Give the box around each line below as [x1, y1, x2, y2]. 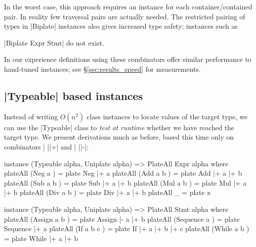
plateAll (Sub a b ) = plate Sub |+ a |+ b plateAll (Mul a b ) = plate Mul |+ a [4, 177, 247, 188]
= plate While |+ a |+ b [4, 233, 78, 243]
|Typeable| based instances [4, 88, 143, 103]
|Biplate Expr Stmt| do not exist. [4, 37, 104, 48]
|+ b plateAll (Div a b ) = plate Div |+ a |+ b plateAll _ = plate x [4, 187, 211, 198]
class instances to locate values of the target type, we [86, 111, 248, 121]
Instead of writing [4, 111, 58, 121]
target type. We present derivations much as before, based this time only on [4, 132, 234, 142]
